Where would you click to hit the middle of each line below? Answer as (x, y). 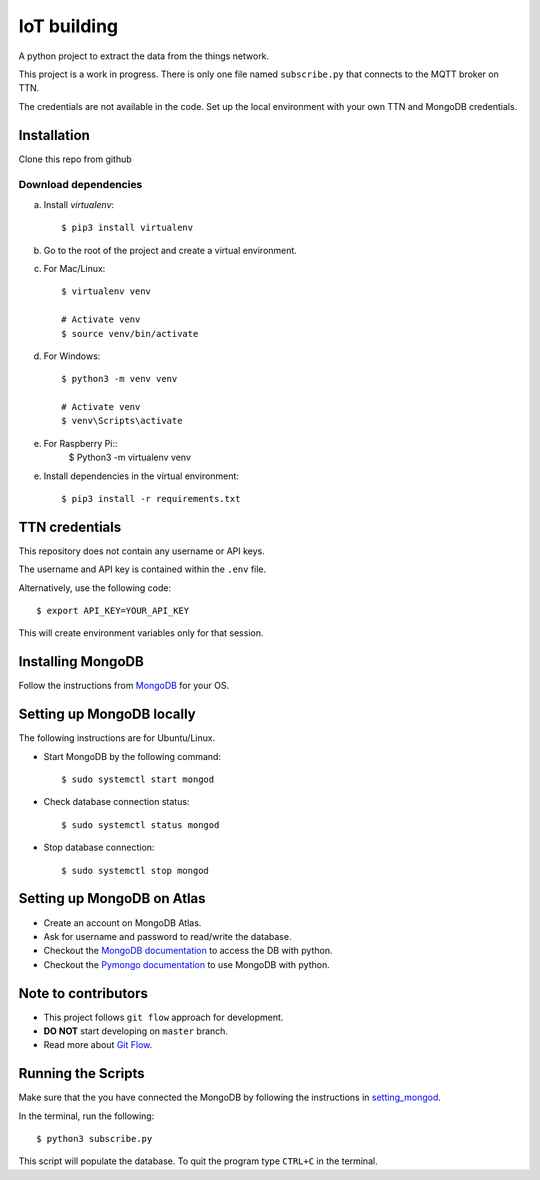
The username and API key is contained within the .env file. (142, 569)
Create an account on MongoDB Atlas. (122, 922)
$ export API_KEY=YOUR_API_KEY (113, 611)
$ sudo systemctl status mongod (140, 824)
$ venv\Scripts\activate (122, 421)
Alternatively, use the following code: (95, 587)
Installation (54, 135)
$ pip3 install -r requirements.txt (151, 499)
